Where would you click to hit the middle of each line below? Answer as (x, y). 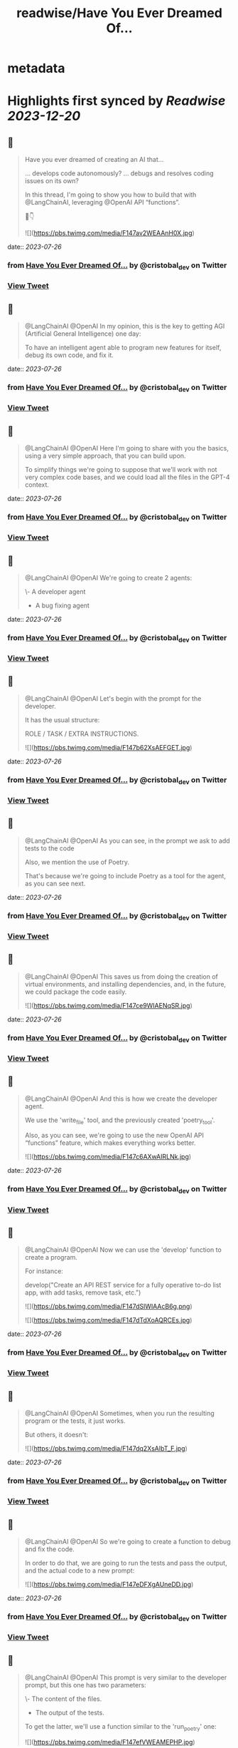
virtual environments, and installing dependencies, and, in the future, (125, 984)
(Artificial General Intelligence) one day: (83, 334)
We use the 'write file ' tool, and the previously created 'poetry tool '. (120, 1121)
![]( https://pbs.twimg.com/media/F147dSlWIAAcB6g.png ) (108, 1307)
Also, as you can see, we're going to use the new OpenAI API (114, 1136)
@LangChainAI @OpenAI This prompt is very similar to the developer (126, 1677)
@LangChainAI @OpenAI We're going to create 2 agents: (108, 577)
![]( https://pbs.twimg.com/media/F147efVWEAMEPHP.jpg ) (110, 1742)
